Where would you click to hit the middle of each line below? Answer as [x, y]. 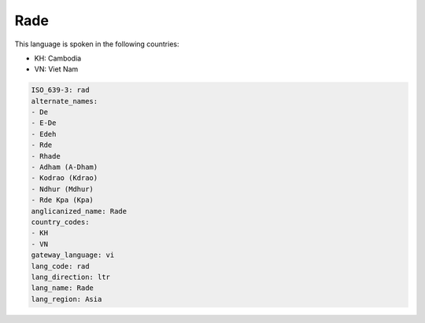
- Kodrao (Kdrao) [65, 178]
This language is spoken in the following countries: [97, 44]
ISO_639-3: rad [60, 90]
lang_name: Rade [63, 288]
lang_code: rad [60, 266]
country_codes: [60, 222]
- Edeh [44, 134]
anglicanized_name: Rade [79, 211]
